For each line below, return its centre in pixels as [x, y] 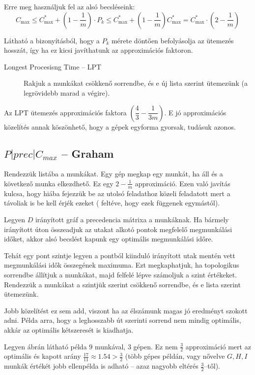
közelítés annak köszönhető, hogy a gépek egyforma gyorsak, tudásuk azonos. [120, 126]
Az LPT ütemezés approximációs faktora [65, 112]
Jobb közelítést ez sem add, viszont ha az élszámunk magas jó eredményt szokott [126, 310]
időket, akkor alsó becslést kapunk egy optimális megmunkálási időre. [109, 239]
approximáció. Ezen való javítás [183, 183]
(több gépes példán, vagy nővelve [175, 356]
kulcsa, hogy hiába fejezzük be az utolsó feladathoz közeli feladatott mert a [117, 193]
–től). [212, 366]
